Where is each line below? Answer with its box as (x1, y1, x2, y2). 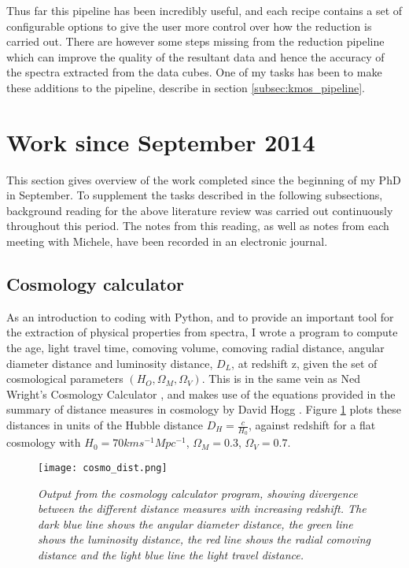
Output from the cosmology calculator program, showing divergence (38, 484, 358, 501)
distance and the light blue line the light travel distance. (38, 546, 304, 562)
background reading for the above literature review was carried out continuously (6, 202, 393, 218)
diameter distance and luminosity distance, (6, 355, 213, 371)
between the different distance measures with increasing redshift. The (38, 500, 367, 517)
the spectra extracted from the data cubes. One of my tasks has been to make (6, 64, 382, 80)
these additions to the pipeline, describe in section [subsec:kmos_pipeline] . (6, 79, 366, 95)
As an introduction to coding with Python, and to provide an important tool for (6, 308, 394, 325)
